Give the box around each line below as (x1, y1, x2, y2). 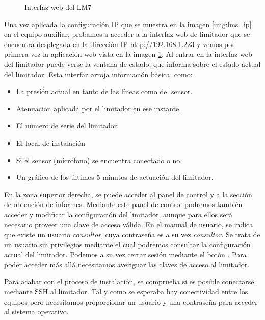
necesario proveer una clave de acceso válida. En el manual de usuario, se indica (4, 219, 253, 230)
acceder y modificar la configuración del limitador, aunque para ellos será (4, 209, 233, 219)
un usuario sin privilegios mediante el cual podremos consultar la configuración (4, 239, 251, 249)
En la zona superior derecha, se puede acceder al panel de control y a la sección (4, 189, 252, 199)
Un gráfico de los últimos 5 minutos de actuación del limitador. (16, 172, 214, 182)
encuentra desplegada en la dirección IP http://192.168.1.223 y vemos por (4, 38, 235, 49)
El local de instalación (16, 137, 86, 148)
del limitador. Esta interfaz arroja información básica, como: (4, 68, 193, 79)
